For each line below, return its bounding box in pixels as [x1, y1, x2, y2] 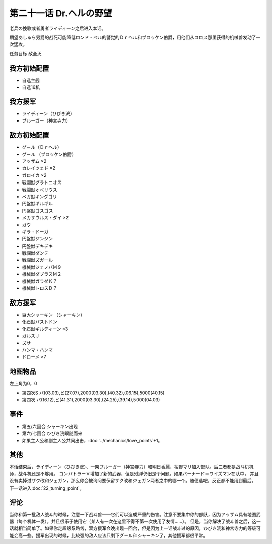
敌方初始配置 [9, 131, 49, 140]
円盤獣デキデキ [22, 243, 53, 249]
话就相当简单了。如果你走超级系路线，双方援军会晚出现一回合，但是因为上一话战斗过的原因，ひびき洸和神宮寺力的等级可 [9, 525, 261, 531]
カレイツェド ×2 [22, 165, 55, 171]
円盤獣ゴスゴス [22, 207, 53, 214]
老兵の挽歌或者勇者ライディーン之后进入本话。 [9, 25, 106, 31]
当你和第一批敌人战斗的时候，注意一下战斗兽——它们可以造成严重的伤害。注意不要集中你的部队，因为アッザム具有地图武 [9, 511, 261, 517]
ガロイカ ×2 [22, 172, 47, 178]
